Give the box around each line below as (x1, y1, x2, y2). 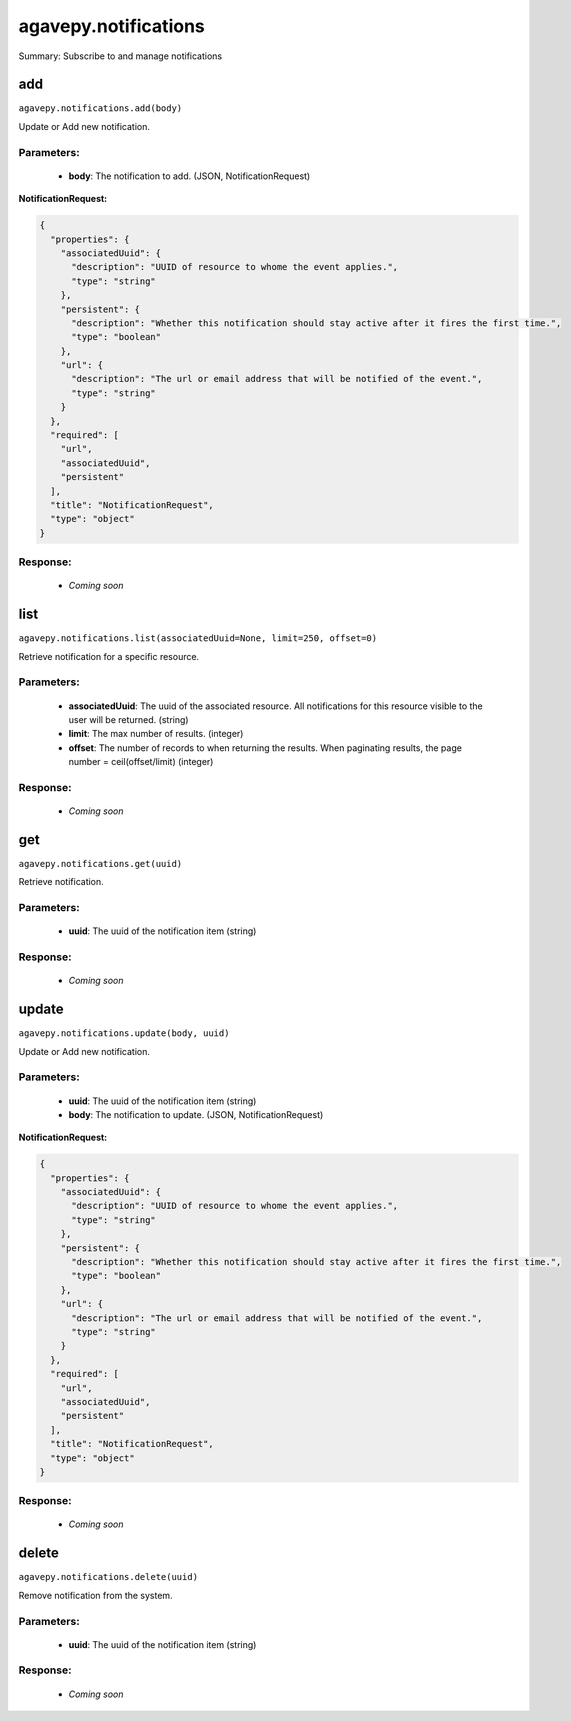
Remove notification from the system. (18, 1589, 174, 1601)
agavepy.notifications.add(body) (18, 103, 183, 114)
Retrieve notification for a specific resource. (18, 650, 200, 662)
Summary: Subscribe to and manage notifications (18, 50, 223, 62)
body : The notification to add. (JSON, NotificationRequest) (68, 170, 311, 182)
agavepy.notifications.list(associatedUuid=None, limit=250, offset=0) (18, 633, 378, 644)
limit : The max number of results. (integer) (68, 728, 244, 740)
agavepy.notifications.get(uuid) (18, 858, 183, 869)
